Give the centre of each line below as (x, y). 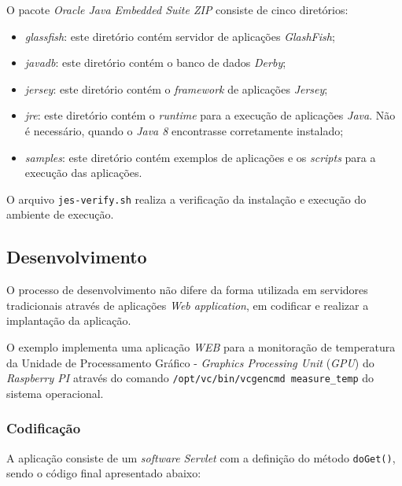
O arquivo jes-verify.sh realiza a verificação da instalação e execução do (186, 199)
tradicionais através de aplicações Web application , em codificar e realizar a (188, 305)
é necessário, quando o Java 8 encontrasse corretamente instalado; (184, 130)
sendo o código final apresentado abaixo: (104, 473)
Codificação (44, 428)
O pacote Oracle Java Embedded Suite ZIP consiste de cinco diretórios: (177, 9)
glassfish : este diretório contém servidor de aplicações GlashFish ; (180, 36)
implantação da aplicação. (69, 320)
